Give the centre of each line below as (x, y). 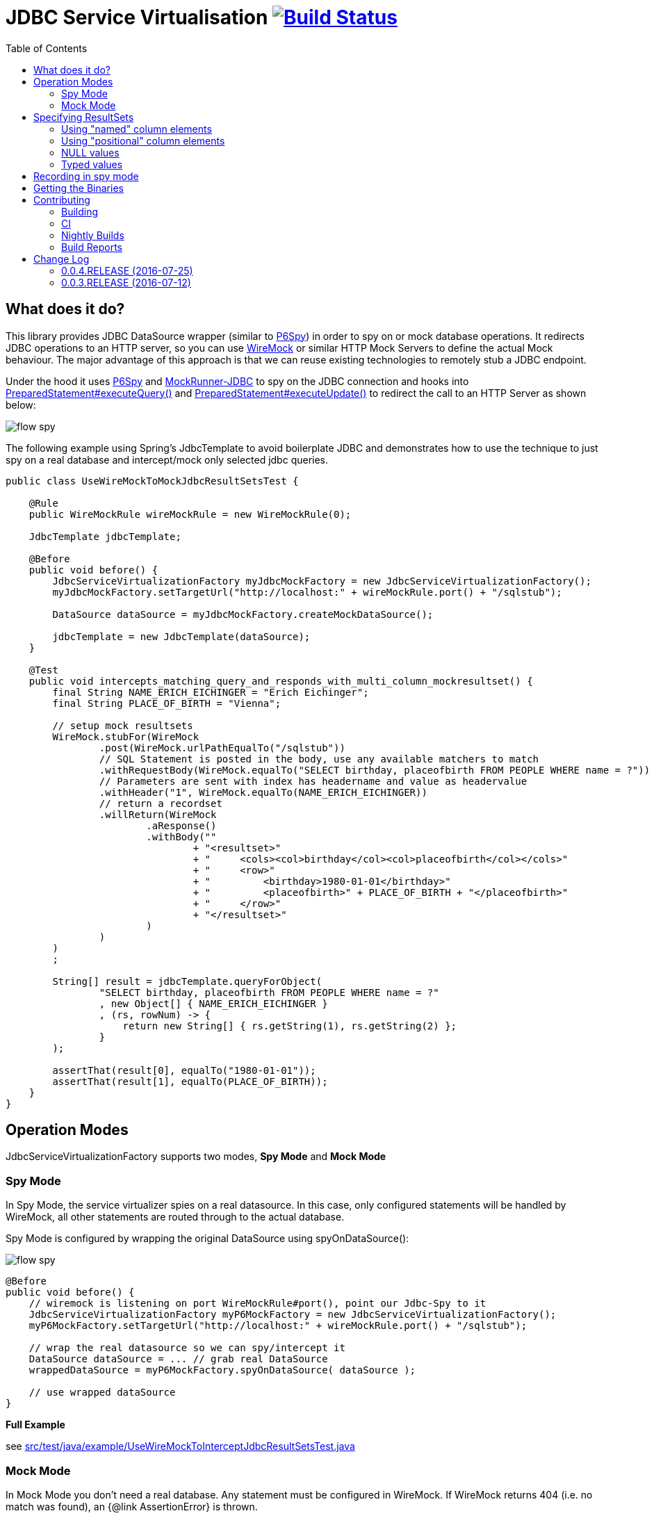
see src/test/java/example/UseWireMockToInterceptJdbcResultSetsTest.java (180, 1446)
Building (80, 211)
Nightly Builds (93, 235)
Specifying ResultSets (84, 117)
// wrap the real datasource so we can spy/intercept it (187, 1348)
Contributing (62, 199)
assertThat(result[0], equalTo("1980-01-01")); (184, 1070)
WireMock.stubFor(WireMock (126, 736)
